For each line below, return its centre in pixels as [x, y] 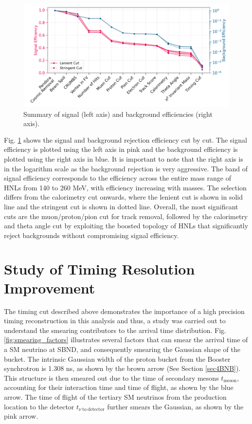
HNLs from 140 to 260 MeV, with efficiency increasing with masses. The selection [125, 187]
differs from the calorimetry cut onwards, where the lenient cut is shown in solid [123, 197]
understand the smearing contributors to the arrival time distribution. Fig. [115, 330]
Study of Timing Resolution [99, 268]
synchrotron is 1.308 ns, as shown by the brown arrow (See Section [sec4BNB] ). [122, 368]
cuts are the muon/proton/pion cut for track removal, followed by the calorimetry [126, 216]
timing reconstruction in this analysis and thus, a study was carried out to [115, 321]
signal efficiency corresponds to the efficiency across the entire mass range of [117, 178]
